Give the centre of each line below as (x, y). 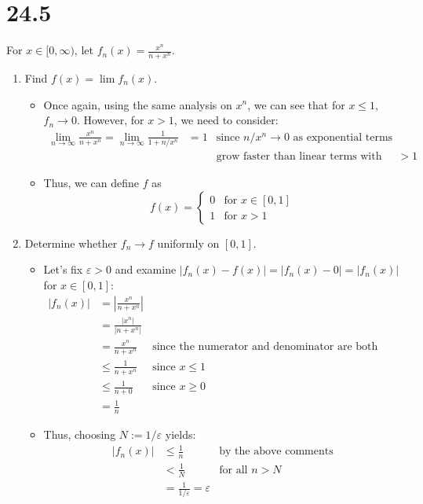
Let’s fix (63, 269)
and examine (146, 269)
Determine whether (71, 243)
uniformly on (188, 243)
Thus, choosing (80, 434)
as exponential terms (343, 137)
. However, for (110, 120)
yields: (181, 434)
